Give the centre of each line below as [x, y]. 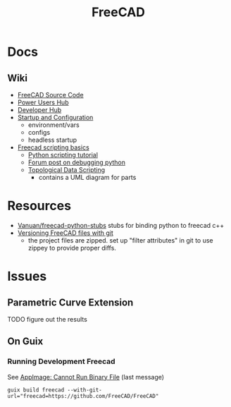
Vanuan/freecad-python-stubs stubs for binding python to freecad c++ [121, 225]
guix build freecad [36, 390]
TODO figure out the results [48, 319]
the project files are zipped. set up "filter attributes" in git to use [120, 240]
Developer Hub [39, 110]
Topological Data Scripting [67, 170]
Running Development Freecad [61, 362]
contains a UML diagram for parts [87, 177]
